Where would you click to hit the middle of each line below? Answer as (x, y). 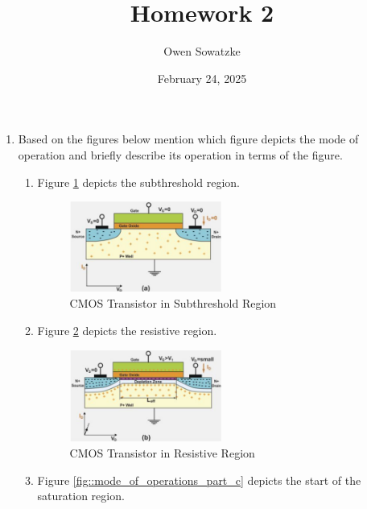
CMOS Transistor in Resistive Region (162, 452)
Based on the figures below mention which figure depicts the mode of (188, 139)
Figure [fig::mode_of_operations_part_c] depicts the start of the (199, 480)
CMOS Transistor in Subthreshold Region (173, 303)
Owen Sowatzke (202, 51)
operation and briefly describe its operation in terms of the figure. (180, 154)
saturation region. (81, 496)
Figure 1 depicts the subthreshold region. (138, 182)
